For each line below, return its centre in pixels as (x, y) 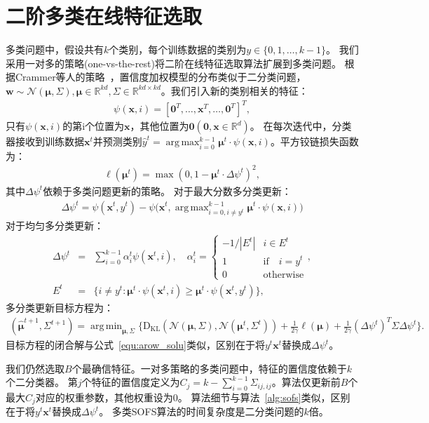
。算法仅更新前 (306, 382)
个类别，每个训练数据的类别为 (178, 49)
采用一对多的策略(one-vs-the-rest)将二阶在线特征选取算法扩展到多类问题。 (173, 63)
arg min (106, 327)
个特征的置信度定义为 (131, 382)
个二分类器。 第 (42, 382)
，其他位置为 (159, 126)
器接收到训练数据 (45, 141)
